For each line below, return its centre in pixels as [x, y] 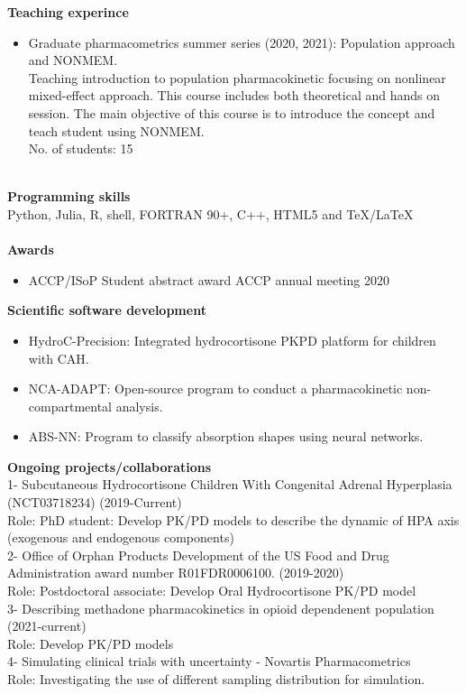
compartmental [70, 406]
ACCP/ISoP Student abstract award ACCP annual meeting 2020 [209, 279]
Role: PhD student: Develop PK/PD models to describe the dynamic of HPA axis [233, 519]
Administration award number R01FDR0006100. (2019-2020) [176, 573]
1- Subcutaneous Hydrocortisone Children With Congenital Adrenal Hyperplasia [230, 484]
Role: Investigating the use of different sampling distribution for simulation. [216, 679]
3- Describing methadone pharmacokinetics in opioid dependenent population [221, 608]
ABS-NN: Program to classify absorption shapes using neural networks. [226, 436]
